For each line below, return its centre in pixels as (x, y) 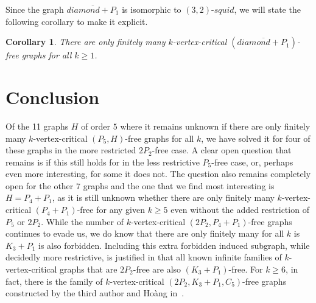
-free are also (157, 269)
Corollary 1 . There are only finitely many (86, 42)
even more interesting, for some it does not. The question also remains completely (158, 174)
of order (96, 126)
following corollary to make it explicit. (77, 21)
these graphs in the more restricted (71, 150)
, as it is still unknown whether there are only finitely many (163, 197)
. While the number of (82, 221)
